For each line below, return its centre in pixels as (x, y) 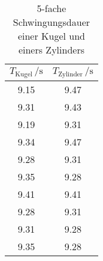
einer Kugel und (51, 36)
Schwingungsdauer (51, 22)
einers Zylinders (51, 50)
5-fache (51, 8)
